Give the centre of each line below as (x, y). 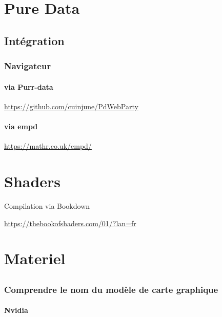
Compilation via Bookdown (47, 205)
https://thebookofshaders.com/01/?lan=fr (70, 223)
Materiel (35, 258)
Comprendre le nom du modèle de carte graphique (111, 289)
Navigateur (28, 66)
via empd (21, 126)
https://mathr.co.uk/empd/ (48, 146)
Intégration (34, 40)
